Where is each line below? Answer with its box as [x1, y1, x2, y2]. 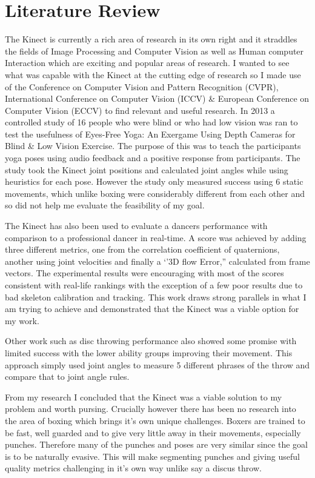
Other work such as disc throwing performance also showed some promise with [5, 334, 297, 347]
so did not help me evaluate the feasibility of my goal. [5, 199, 205, 211]
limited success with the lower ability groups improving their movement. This [5, 346, 293, 359]
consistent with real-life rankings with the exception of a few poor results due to [5, 279, 303, 291]
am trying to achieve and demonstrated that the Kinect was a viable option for [5, 302, 299, 315]
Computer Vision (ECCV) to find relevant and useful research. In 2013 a [5, 104, 275, 116]
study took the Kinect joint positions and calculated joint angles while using [5, 163, 288, 176]
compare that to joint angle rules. [5, 370, 130, 383]
